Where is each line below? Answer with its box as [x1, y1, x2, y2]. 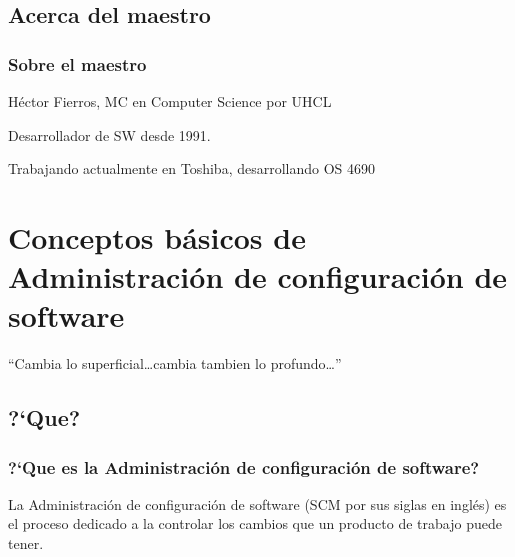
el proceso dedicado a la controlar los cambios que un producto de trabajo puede [8, 513, 502, 534]
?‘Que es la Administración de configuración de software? [8, 454, 480, 479]
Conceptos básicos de [8, 216, 306, 257]
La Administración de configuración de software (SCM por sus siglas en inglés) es [8, 493, 507, 514]
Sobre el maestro [8, 51, 147, 76]
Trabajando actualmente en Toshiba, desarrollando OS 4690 [8, 158, 376, 179]
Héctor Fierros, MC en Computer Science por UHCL [8, 91, 332, 111]
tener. [8, 533, 44, 554]
